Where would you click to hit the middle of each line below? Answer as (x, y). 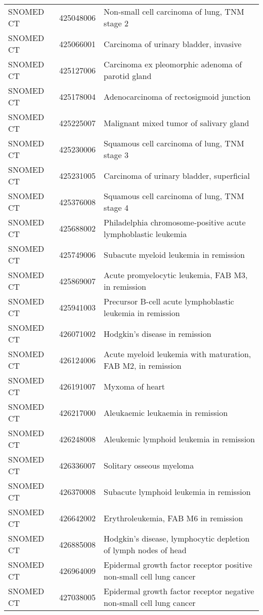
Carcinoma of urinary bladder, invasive (173, 44)
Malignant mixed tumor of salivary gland (177, 123)
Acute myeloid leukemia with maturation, (178, 354)
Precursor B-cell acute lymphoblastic (169, 301)
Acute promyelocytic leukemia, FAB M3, (176, 275)
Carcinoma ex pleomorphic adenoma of (173, 64)
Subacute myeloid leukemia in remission (174, 254)
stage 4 (116, 207)
